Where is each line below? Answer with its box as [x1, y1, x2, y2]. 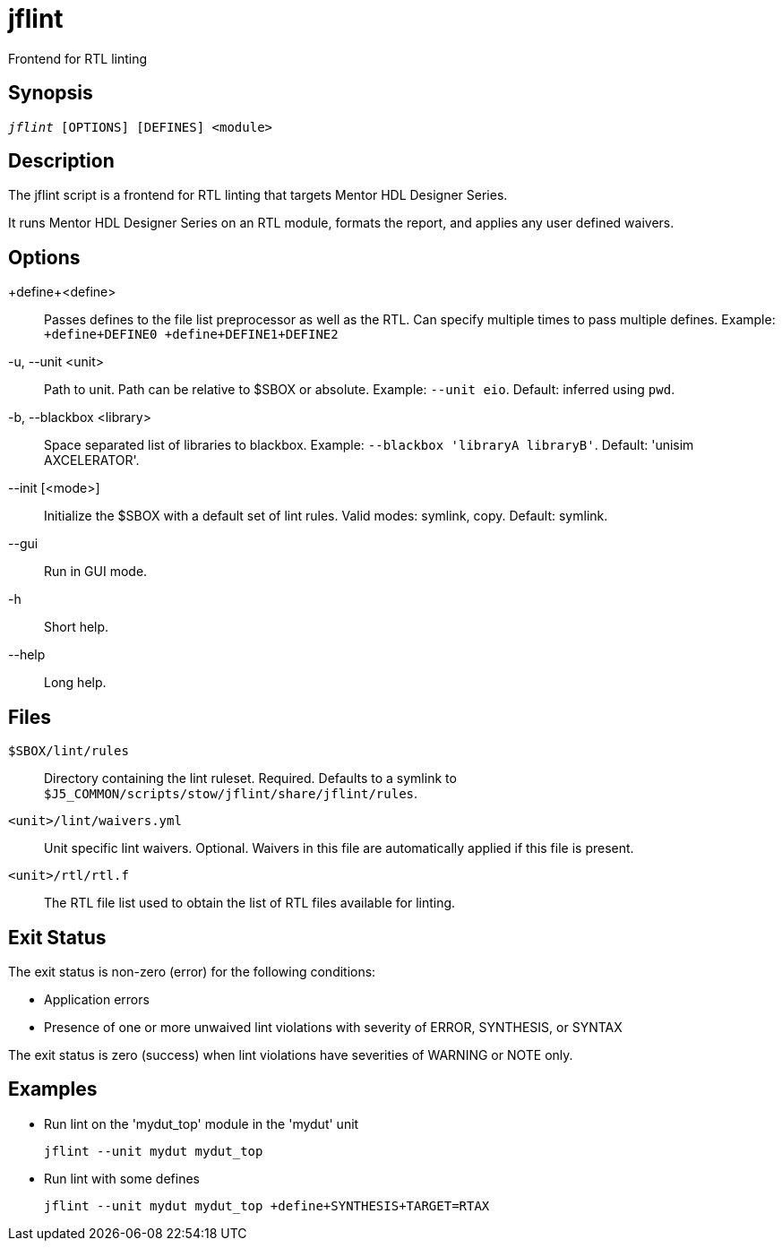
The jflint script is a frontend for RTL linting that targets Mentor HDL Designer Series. [8, 187, 508, 203]
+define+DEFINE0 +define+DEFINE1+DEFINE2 [44, 327, 339, 342]
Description [8, 150, 115, 173]
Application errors [44, 991, 150, 1007]
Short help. [44, 619, 109, 635]
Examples [8, 1078, 98, 1101]
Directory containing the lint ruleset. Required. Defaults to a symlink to [44, 770, 457, 787]
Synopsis [8, 82, 93, 105]
